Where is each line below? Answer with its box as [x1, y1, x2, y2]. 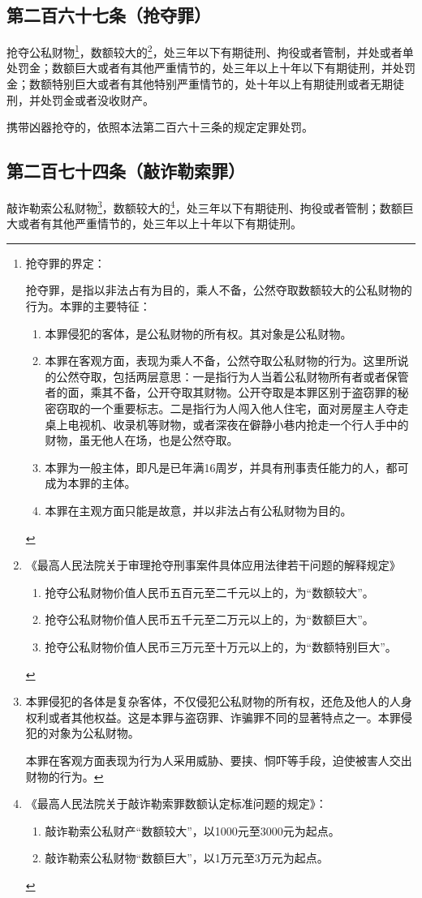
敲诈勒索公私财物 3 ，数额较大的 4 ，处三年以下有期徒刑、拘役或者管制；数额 [6, 197, 403, 216]
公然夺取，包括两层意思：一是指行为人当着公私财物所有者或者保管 [56, 367, 409, 385]
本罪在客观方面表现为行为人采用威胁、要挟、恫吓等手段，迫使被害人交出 [25, 751, 412, 768]
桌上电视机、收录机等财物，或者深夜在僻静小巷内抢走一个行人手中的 [45, 415, 409, 432]
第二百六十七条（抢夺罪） [6, 2, 211, 28]
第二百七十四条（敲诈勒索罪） [6, 158, 245, 183]
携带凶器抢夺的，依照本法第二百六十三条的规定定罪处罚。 [6, 118, 313, 135]
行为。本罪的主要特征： [25, 298, 151, 315]
